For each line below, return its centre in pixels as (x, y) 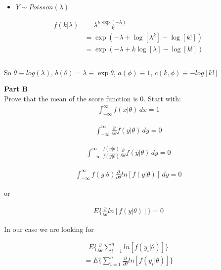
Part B (16, 89)
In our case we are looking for (49, 229)
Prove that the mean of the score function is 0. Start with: (92, 99)
